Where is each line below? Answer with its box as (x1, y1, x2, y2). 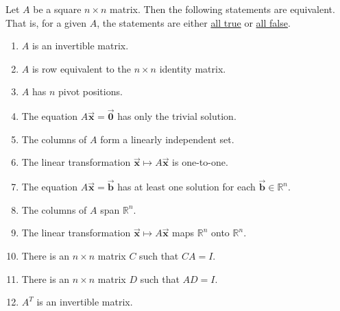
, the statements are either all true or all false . (97, 15, 291, 29)
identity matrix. (159, 61, 226, 75)
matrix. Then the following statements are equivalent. (110, 2, 335, 16)
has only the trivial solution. (117, 109, 236, 123)
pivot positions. (58, 84, 123, 99)
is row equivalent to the (32, 61, 131, 75)
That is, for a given (5, 15, 86, 29)
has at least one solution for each (117, 179, 256, 194)
